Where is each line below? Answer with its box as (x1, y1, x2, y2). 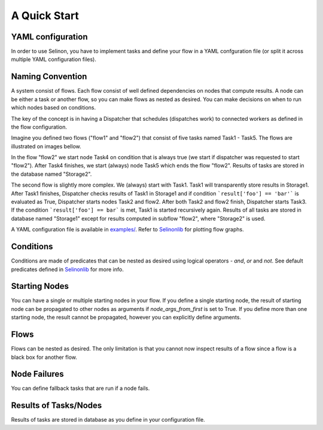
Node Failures (11, 369, 64, 379)
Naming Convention (11, 72, 87, 82)
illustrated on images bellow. (11, 142, 81, 150)
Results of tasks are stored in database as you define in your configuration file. (11, 416, 206, 423)
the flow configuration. (11, 123, 67, 130)
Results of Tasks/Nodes (11, 401, 102, 411)
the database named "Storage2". (11, 170, 92, 178)
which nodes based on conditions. (11, 104, 96, 111)
